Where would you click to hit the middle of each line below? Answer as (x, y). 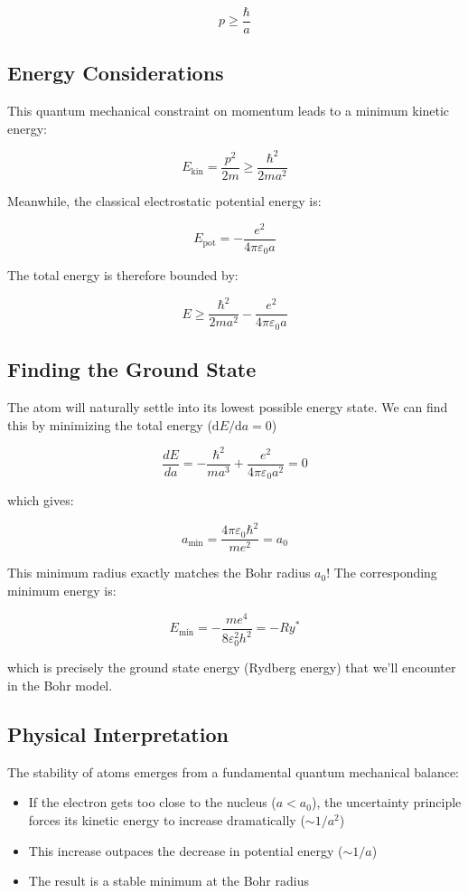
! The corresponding (382, 573)
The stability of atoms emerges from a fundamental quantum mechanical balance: (234, 771)
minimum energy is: (62, 590)
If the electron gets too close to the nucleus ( (152, 802)
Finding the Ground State (132, 369)
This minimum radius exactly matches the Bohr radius (159, 573)
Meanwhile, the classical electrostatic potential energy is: (164, 201)
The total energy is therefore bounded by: (123, 275)
